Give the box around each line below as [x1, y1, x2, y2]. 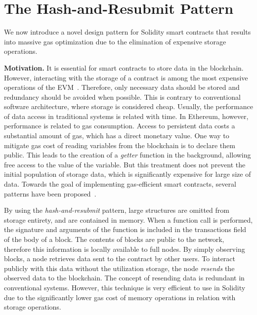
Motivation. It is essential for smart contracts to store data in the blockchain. [4, 62, 244, 73]
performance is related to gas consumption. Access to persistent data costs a [4, 120, 235, 131]
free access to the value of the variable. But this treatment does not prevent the [4, 159, 246, 169]
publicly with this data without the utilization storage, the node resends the [4, 263, 235, 273]
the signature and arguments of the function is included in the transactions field [4, 224, 247, 235]
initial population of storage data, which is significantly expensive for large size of [4, 169, 251, 179]
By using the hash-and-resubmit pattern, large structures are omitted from [4, 205, 229, 215]
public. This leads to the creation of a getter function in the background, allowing [4, 150, 251, 160]
